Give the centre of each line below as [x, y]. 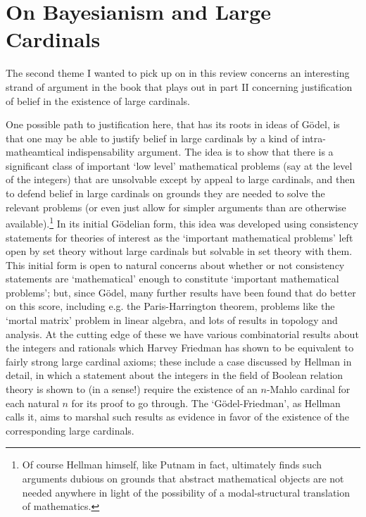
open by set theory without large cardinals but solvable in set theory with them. [179, 251]
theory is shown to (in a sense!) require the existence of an [132, 389]
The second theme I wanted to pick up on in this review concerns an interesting [178, 73]
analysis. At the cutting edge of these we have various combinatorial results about [182, 334]
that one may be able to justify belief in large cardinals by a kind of [152, 138]
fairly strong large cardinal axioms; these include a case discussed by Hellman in [179, 361]
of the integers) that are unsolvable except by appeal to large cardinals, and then [181, 179]
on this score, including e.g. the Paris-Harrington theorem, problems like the [170, 306]
